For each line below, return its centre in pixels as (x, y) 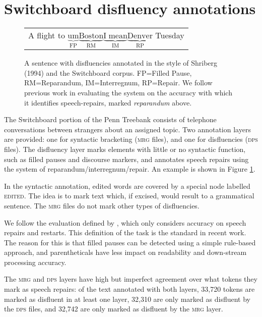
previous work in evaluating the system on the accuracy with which (128, 92)
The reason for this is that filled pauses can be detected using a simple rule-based (130, 242)
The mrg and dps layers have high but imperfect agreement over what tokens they (131, 279)
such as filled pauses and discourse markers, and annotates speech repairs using (126, 159)
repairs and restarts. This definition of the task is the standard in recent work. (125, 232)
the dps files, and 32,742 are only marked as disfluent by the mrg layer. (114, 309)
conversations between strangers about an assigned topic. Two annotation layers (127, 129)
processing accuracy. (35, 262)
